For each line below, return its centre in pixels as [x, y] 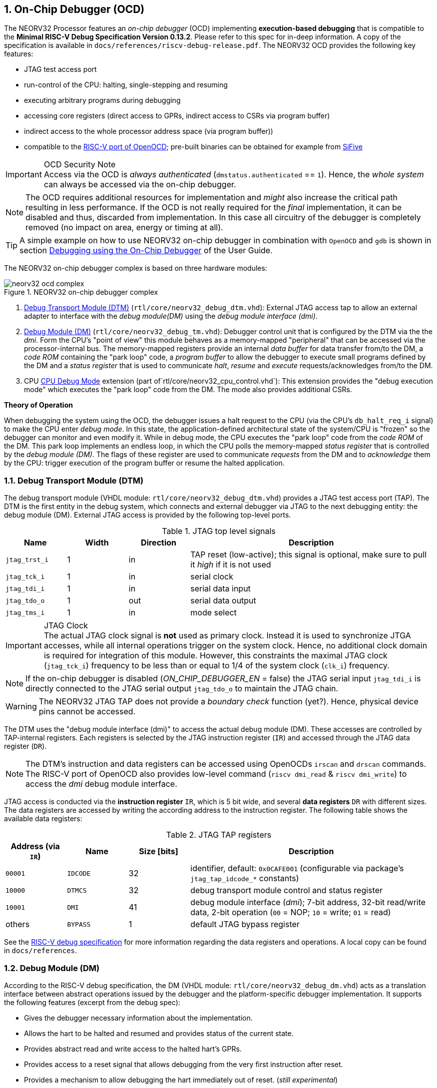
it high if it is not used [231, 565]
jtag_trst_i [27, 559]
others [18, 924]
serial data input [220, 589]
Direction [159, 543]
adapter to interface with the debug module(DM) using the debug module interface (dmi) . [171, 316]
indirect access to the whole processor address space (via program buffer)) [149, 131]
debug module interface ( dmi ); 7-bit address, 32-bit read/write [308, 902]
